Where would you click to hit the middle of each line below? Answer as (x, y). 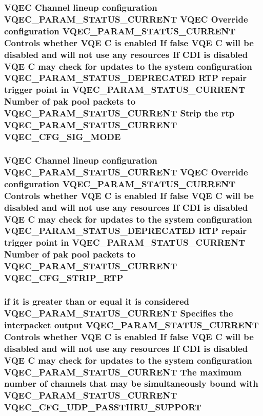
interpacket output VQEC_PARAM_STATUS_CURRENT (131, 324)
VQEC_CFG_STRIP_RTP (64, 278)
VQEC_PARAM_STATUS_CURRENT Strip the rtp (119, 113)
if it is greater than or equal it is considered (97, 301)
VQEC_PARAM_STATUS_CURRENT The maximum (123, 372)
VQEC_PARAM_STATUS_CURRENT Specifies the (119, 313)
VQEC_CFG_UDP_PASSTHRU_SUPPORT (103, 407)
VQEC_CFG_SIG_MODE (63, 137)
